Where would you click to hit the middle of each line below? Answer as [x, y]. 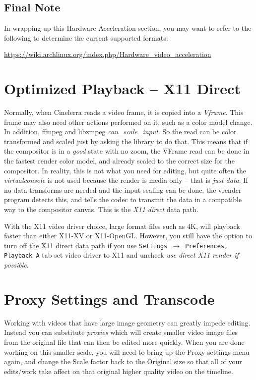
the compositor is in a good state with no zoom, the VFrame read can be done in [127, 151]
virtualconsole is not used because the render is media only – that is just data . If [126, 180]
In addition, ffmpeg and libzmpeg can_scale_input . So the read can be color [120, 132]
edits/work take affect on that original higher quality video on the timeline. [119, 371]
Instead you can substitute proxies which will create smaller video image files [121, 332]
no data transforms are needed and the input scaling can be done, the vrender [123, 190]
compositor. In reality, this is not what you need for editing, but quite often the [125, 170]
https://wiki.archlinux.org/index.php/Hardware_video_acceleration [108, 54]
